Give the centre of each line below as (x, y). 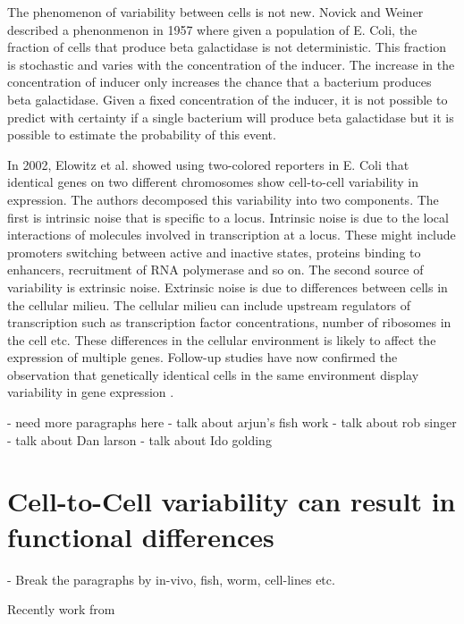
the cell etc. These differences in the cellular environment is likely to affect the (222, 339)
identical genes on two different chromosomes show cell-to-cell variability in (213, 182)
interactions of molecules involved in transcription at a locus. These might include (232, 235)
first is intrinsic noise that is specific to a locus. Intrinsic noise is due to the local (228, 217)
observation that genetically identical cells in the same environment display (213, 374)
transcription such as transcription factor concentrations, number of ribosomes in (229, 322)
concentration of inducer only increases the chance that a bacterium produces (219, 82)
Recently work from (61, 609)
